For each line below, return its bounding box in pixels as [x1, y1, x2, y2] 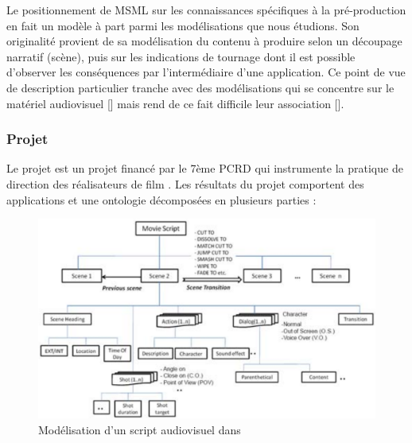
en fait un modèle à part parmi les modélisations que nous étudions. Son [6, 17, 360, 33]
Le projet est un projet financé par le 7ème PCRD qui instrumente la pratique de [6, 160, 403, 177]
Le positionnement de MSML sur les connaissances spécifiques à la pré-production [6, 2, 406, 17]
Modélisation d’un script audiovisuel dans [38, 421, 241, 437]
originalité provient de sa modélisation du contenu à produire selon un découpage [6, 33, 402, 49]
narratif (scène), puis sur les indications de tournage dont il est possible [6, 48, 356, 64]
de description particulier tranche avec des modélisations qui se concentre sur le [6, 79, 395, 95]
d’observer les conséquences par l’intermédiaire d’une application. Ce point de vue [6, 64, 406, 80]
